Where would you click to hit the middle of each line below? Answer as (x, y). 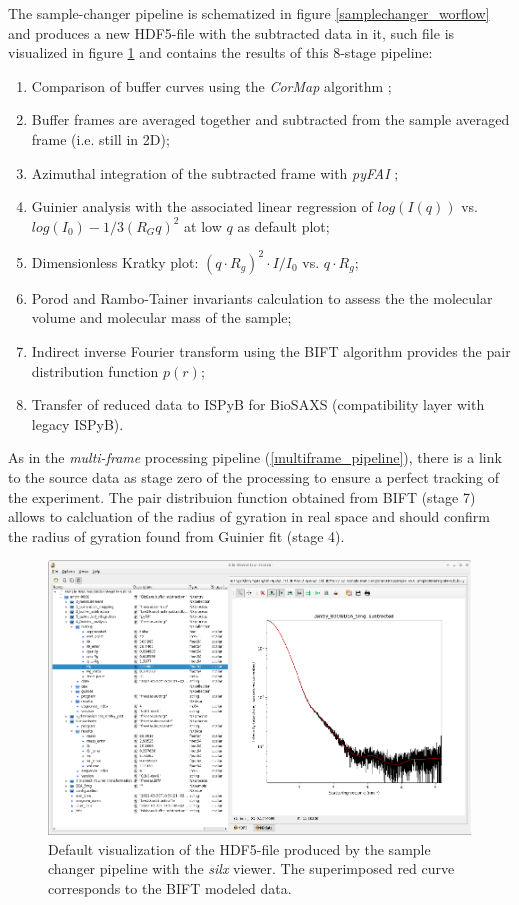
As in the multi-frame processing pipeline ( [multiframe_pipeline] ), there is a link (255, 457)
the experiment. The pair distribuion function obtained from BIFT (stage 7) (242, 496)
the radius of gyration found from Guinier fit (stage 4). (176, 535)
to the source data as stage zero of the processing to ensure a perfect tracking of (254, 477)
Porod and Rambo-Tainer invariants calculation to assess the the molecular (262, 297)
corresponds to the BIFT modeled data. (170, 888)
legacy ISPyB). (77, 423)
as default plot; (283, 225)
